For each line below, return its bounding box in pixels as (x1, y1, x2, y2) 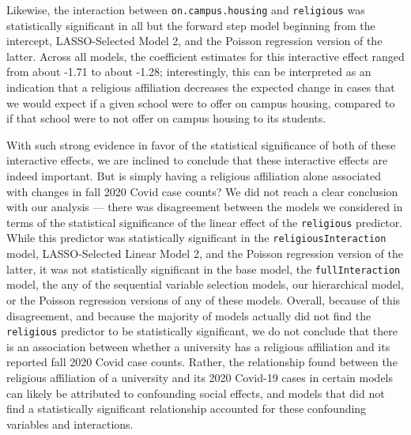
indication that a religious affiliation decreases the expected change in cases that (6, 79, 395, 96)
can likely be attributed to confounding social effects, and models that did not (6, 384, 385, 401)
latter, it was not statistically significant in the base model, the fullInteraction (6, 260, 401, 277)
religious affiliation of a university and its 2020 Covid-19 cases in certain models (6, 369, 394, 385)
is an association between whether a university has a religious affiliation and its (6, 338, 390, 354)
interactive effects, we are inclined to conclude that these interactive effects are (6, 152, 388, 168)
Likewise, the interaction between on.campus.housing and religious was (6, 2, 365, 17)
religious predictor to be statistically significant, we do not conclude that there (6, 323, 398, 339)
